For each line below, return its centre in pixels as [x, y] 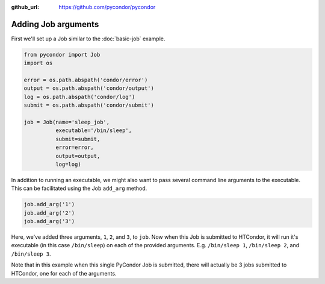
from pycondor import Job [62, 55]
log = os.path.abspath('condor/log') [79, 97]
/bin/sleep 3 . [31, 254]
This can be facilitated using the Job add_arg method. [79, 188]
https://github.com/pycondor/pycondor [107, 7]
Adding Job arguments [55, 24]
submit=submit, [78, 139]
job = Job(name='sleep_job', [67, 122]
